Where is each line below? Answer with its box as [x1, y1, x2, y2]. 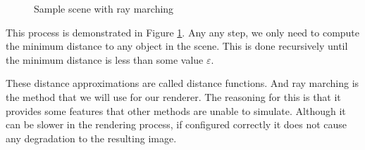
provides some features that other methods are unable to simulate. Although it [6, 103, 346, 118]
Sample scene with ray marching [34, 1, 174, 15]
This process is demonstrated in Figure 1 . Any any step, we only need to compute [6, 25, 360, 39]
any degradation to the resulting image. [6, 130, 177, 145]
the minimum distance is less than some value [6, 52, 204, 67]
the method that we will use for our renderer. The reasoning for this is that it [6, 89, 341, 104]
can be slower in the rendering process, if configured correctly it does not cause [6, 117, 347, 132]
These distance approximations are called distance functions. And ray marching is [6, 76, 359, 90]
